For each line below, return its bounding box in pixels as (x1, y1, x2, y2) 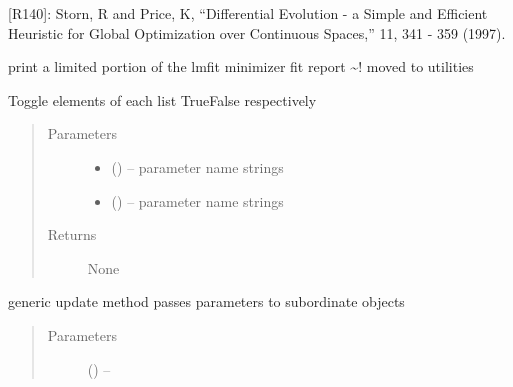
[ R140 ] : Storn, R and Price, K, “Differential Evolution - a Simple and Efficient (8, 3, 488, 23)
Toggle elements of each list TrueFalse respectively (8, 89, 317, 110)
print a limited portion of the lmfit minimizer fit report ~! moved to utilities (8, 56, 474, 77)
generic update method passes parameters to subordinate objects (8, 291, 405, 312)
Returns (47, 224, 97, 245)
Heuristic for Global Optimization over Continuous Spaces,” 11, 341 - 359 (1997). (8, 22, 506, 43)
